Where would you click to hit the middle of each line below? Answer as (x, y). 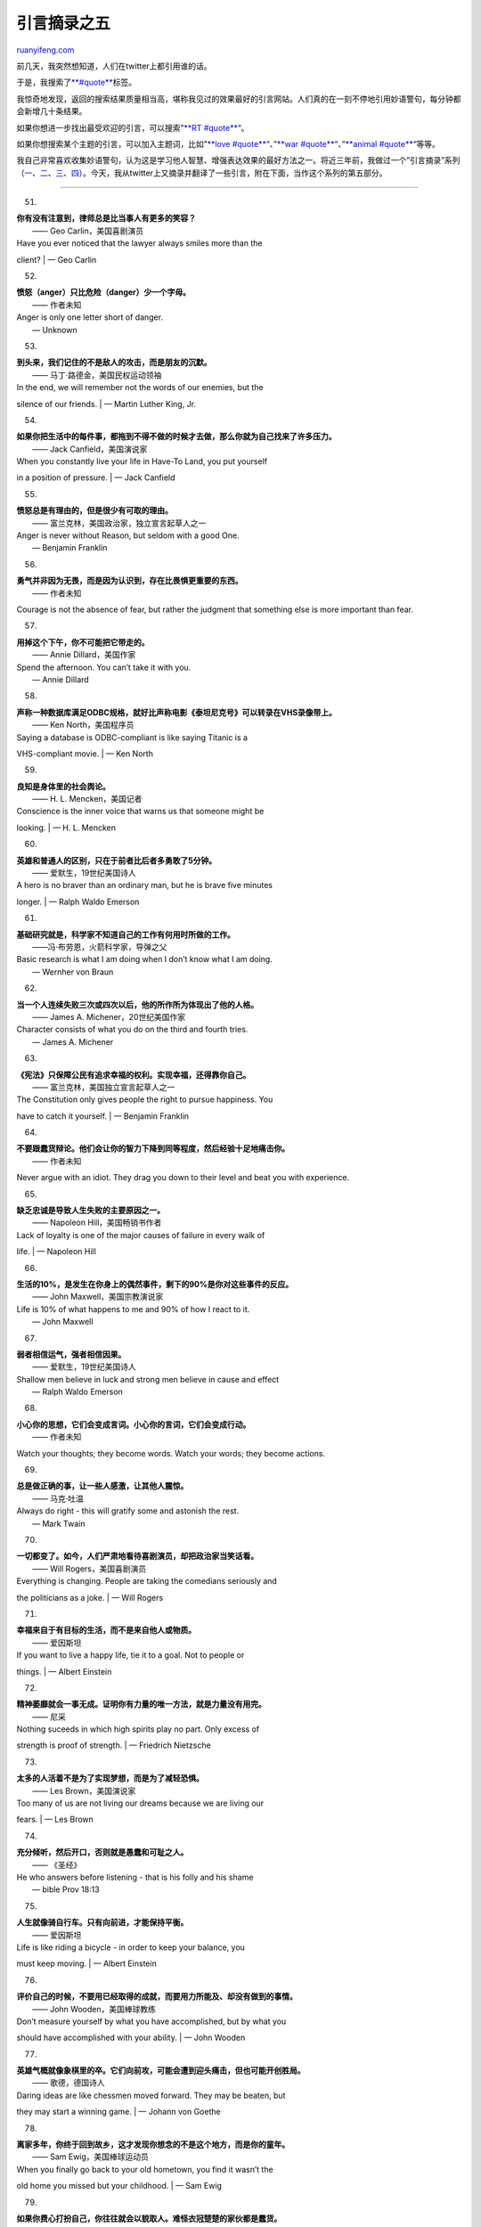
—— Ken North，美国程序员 (83, 725)
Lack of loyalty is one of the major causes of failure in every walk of (141, 1235)
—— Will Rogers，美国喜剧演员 (90, 1569)
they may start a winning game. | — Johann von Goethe (119, 2112)
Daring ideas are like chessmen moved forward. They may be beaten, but (151, 2095)
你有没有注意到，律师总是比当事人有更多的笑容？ (106, 218)
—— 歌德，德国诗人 (69, 2083)
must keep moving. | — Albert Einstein (87, 1963)
